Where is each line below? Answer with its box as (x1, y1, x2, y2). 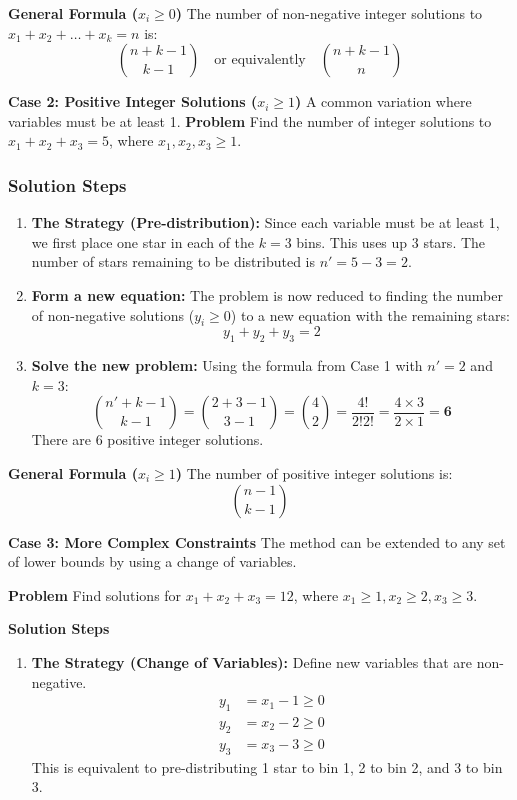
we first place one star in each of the (31, 231, 255, 252)
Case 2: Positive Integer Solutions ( (8, 91, 258, 112)
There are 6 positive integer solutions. (31, 429, 264, 450)
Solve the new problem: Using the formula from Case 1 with (31, 355, 423, 376)
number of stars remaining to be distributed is (31, 251, 316, 272)
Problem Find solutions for (8, 584, 182, 605)
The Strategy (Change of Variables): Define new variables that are (31, 651, 472, 672)
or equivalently (214, 53, 306, 68)
